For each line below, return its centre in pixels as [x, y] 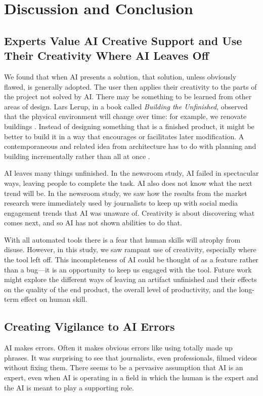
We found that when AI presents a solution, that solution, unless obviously [120, 76]
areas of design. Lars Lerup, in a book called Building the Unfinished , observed [126, 106]
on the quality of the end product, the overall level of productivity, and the [120, 289]
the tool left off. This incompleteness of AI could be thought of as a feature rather [131, 260]
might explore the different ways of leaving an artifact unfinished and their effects [130, 279]
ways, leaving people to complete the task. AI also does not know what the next [128, 183]
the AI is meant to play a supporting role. [69, 387]
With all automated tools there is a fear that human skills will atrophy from [122, 239]
